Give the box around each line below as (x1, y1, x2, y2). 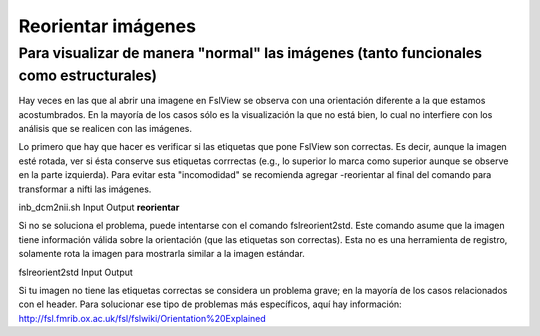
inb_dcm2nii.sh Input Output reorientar (18, 201, 180, 213)
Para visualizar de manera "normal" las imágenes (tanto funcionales (18, 44, 483, 62)
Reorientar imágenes (18, 15, 197, 37)
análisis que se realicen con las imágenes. (18, 123, 192, 135)
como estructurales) (18, 66, 158, 85)
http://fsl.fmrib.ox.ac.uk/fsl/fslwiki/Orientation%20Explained (18, 312, 267, 324)
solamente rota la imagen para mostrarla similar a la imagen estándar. (18, 248, 305, 260)
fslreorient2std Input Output (18, 266, 134, 278)
